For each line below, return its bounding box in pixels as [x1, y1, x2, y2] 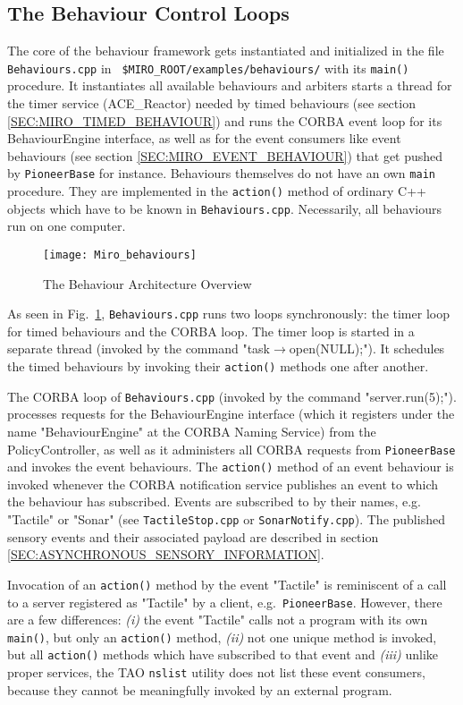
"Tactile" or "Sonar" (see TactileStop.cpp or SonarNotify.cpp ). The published [7, 510, 445, 529]
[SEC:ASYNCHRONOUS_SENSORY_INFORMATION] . [7, 545, 324, 564]
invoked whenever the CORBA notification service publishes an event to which [7, 474, 439, 493]
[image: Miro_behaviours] [43, 248, 197, 261]
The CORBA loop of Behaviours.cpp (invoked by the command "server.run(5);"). [7, 386, 457, 405]
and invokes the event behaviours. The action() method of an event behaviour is [7, 457, 454, 476]
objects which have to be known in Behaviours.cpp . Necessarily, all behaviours [7, 199, 442, 217]
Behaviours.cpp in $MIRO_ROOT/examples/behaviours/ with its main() [7, 58, 409, 77]
